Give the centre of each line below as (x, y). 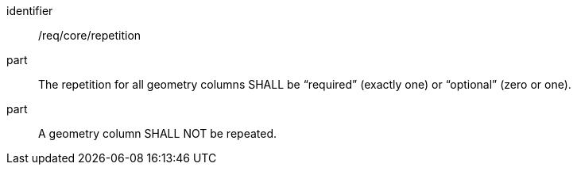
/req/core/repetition (90, 35)
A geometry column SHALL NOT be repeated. (158, 133)
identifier (30, 11)
